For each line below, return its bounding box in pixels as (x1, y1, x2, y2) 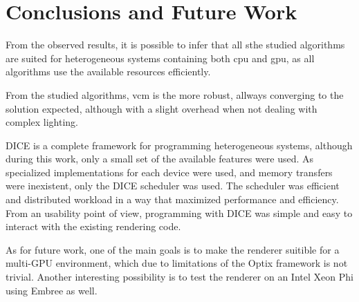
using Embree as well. (6, 283, 98, 297)
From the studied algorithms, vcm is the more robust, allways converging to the (6, 87, 344, 102)
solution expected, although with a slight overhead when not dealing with (6, 101, 317, 115)
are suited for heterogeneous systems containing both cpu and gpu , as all (6, 50, 315, 65)
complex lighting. (6, 115, 79, 129)
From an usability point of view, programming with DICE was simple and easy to (6, 205, 353, 220)
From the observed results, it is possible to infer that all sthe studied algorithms (6, 37, 345, 52)
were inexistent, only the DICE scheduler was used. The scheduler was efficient (6, 178, 340, 193)
